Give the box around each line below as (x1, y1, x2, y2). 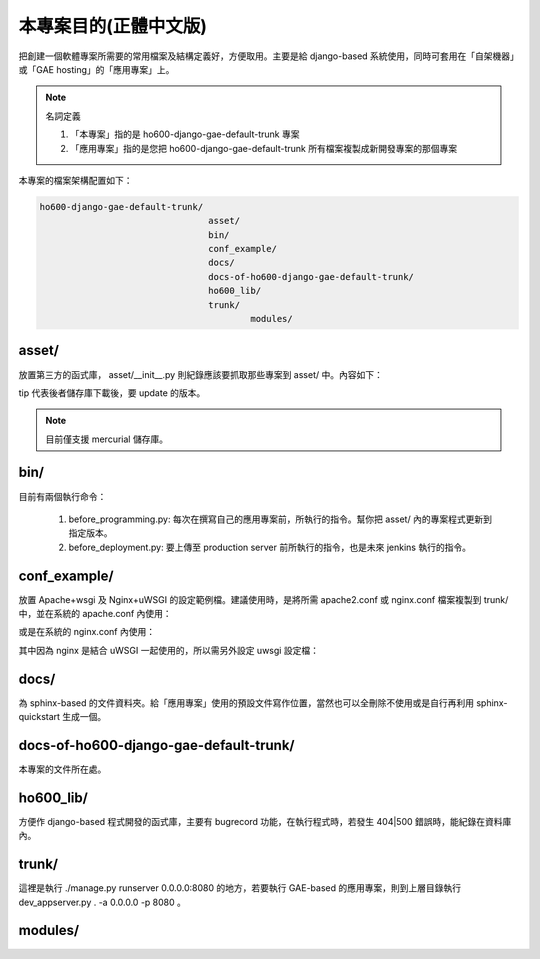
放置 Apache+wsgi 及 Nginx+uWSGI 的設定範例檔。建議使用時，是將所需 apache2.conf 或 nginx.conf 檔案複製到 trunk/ (18, 593, 509, 605)
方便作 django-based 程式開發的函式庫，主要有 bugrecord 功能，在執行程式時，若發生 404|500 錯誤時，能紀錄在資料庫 (18, 815, 512, 827)
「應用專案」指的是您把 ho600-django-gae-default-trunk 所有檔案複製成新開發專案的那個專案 (70, 142, 458, 154)
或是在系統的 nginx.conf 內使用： (18, 626, 155, 638)
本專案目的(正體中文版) (18, 15, 208, 37)
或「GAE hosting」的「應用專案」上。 (18, 63, 175, 75)
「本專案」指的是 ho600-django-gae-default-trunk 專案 (70, 128, 300, 140)
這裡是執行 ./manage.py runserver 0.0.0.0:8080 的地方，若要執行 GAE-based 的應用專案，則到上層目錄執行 (18, 882, 462, 894)
